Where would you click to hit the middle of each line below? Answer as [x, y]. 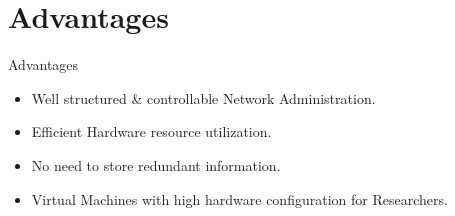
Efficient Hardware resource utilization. [151, 131]
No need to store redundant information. [156, 164]
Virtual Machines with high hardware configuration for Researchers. [239, 198]
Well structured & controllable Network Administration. [203, 97]
